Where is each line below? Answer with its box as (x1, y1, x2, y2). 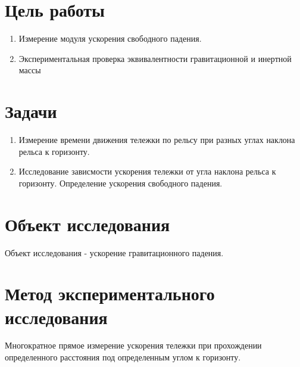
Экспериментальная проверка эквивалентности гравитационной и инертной (18, 52, 292, 64)
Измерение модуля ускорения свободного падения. (18, 32, 202, 45)
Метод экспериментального (5, 281, 215, 306)
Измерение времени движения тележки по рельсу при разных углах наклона (18, 133, 295, 146)
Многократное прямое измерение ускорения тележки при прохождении (5, 339, 262, 352)
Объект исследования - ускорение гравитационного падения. (5, 246, 224, 259)
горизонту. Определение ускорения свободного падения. (18, 176, 223, 189)
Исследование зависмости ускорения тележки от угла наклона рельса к (18, 165, 276, 178)
